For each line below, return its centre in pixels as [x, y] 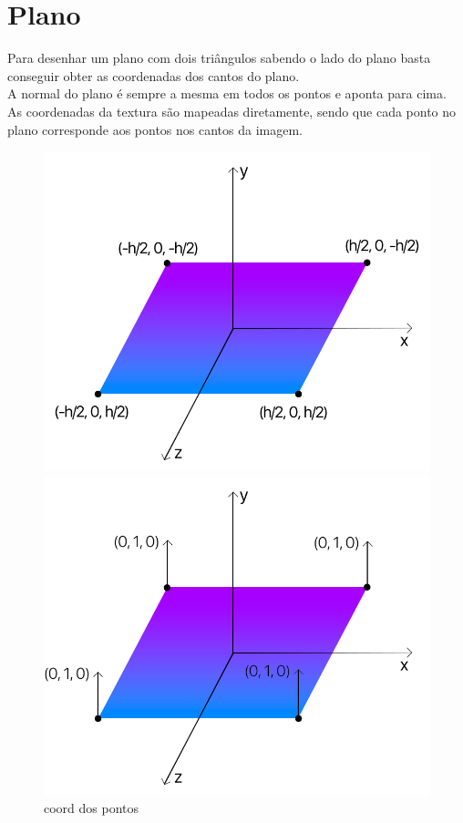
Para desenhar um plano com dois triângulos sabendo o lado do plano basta [219, 58]
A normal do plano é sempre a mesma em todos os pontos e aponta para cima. [227, 93]
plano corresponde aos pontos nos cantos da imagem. [155, 129]
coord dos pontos [92, 808]
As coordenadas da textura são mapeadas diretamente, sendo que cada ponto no [232, 111]
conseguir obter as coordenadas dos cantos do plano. [154, 75]
